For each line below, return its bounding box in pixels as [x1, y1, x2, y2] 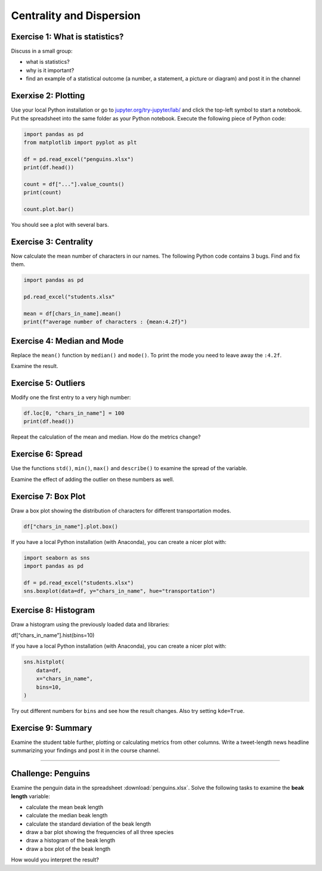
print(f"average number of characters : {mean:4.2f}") [23, 319, 187, 325]
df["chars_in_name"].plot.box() [23, 523, 119, 530]
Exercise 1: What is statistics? [11, 32, 124, 42]
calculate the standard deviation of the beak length [26, 820, 151, 827]
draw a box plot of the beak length [26, 845, 111, 853]
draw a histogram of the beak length [26, 837, 116, 844]
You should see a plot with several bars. [11, 221, 110, 228]
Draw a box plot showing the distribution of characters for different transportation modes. [11, 507, 231, 514]
